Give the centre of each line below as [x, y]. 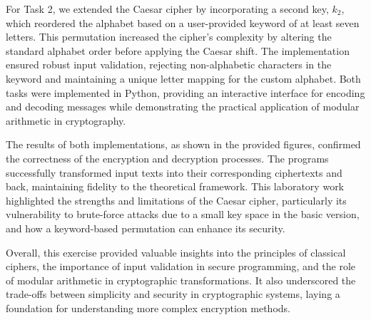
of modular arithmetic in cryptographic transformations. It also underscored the [181, 280]
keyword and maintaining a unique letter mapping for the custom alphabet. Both [183, 78]
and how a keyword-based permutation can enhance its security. [146, 228]
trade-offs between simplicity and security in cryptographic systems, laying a [173, 294]
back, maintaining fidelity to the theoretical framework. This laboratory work [175, 186]
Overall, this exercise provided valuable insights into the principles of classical [176, 252]
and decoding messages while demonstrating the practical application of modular [183, 107]
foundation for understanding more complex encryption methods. [148, 308]
